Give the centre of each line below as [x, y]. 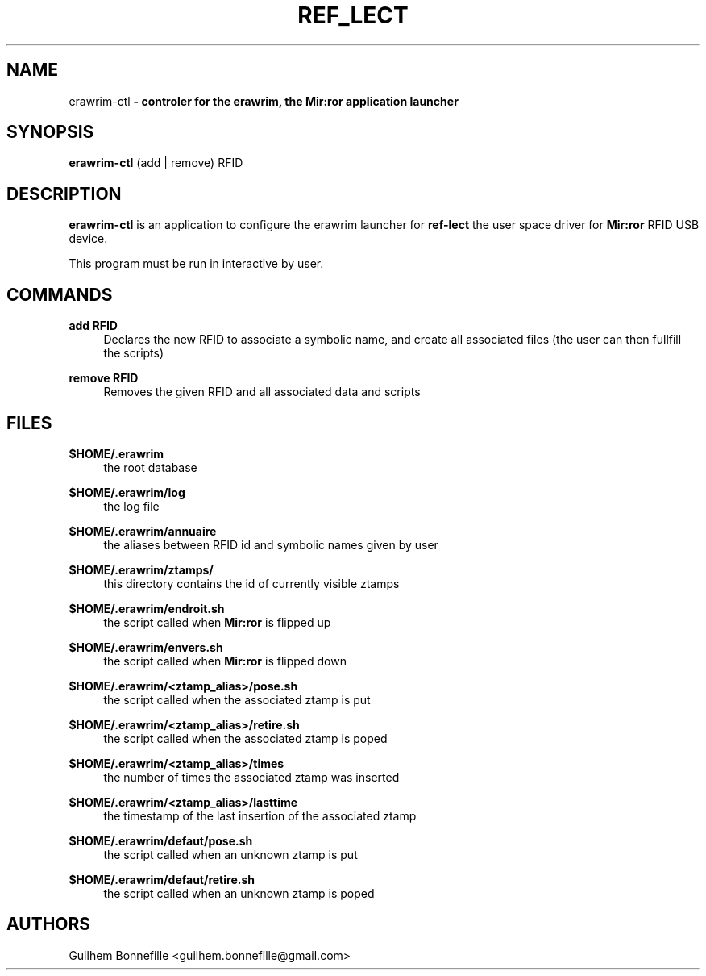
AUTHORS [49, 924]
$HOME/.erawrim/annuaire [143, 531]
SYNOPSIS [50, 132]
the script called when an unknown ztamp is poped [239, 893]
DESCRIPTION [64, 194]
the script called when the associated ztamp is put [237, 699]
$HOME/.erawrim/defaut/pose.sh [161, 840]
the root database [150, 467]
